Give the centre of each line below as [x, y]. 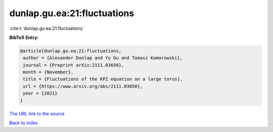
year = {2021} [40, 93]
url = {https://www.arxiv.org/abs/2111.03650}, [83, 86]
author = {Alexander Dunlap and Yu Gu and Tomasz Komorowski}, [103, 58]
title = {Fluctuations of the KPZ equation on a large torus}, [103, 79]
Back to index [24, 123]
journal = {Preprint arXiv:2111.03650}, [74, 65]
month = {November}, [48, 72]
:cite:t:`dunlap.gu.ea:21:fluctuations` [47, 28]
